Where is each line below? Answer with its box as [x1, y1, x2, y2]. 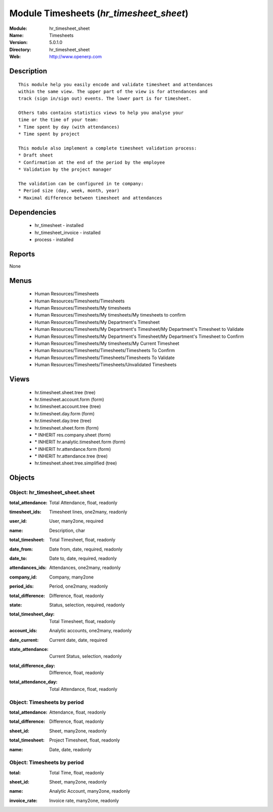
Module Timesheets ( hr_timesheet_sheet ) [9, 8, 189, 19]
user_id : [9, 518, 27, 524]
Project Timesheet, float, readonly [49, 737, 120, 743]
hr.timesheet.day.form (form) [34, 410, 95, 416]
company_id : [9, 574, 37, 580]
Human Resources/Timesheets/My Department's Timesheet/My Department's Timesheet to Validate [34, 326, 244, 332]
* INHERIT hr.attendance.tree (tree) [34, 453, 108, 459]
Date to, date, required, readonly [49, 555, 117, 561]
